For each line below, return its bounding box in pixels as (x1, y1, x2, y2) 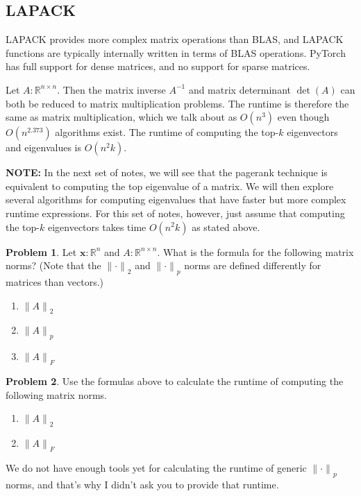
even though (277, 110, 330, 124)
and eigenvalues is (6, 140, 82, 155)
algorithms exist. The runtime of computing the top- (55, 125, 279, 139)
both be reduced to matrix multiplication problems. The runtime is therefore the (6, 96, 349, 110)
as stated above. (192, 219, 260, 234)
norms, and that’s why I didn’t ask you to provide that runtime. (6, 477, 279, 491)
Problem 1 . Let (6, 244, 77, 259)
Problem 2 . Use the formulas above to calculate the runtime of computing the (6, 373, 344, 388)
